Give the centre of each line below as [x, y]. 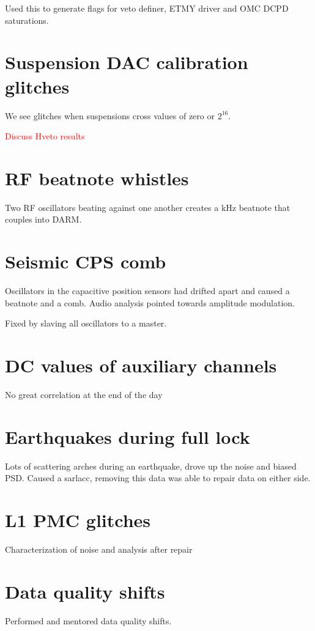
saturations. [27, 20]
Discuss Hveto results [45, 136]
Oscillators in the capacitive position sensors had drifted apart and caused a [147, 291]
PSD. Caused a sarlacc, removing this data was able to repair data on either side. [158, 478]
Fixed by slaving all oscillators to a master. [86, 323]
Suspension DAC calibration [127, 62]
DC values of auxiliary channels [141, 365]
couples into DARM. [43, 219]
